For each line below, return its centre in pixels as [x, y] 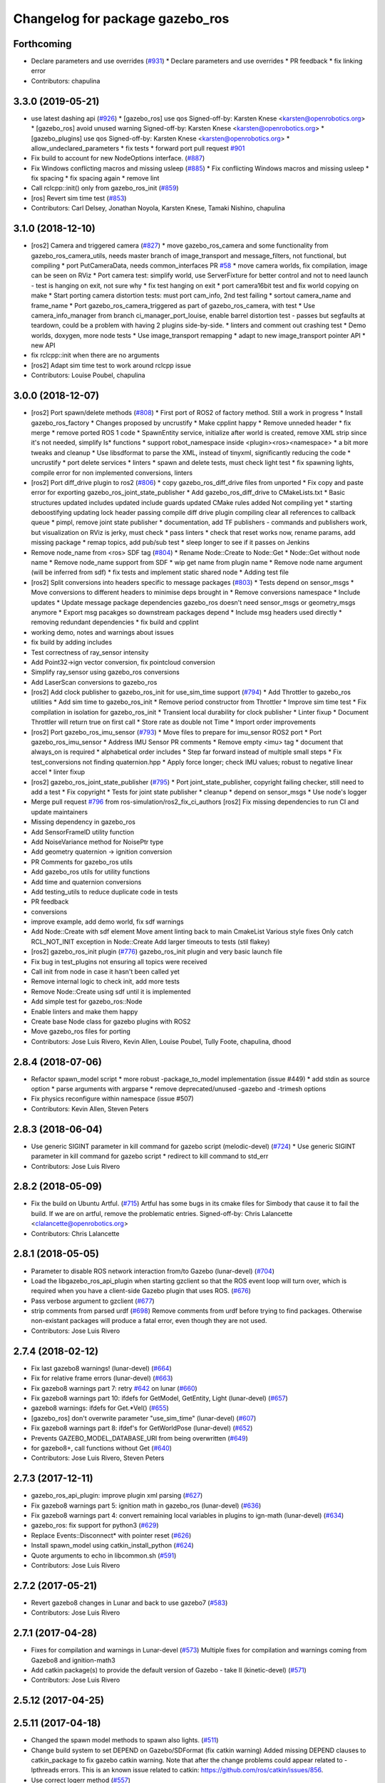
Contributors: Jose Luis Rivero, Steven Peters [98, 1458]
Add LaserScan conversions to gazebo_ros [94, 682]
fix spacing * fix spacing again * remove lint [95, 178]
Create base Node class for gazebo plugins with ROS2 [111, 1021]
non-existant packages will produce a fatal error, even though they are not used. [149, 1321]
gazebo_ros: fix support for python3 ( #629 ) [95, 1526]
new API [43, 345]
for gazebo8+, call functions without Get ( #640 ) [102, 1448]
